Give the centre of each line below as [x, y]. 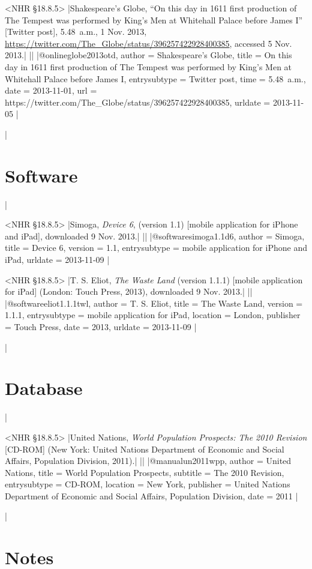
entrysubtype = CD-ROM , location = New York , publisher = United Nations [148, 484]
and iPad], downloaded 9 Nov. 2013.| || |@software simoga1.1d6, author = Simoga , [155, 236]
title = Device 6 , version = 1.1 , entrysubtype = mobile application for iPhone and [156, 248]
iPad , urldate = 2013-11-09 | [57, 260]
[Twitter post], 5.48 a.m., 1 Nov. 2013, [76, 32]
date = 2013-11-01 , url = [51, 90]
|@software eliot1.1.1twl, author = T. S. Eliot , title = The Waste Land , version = [154, 303]
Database [44, 388]
